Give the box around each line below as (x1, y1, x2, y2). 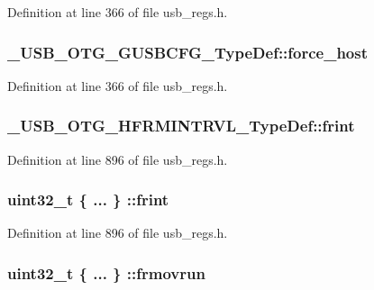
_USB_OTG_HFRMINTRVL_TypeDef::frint (7, 114, 355, 137)
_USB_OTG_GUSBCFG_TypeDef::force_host (7, 41, 369, 63)
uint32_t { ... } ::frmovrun (7, 261, 205, 284)
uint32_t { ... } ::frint (7, 188, 169, 211)
